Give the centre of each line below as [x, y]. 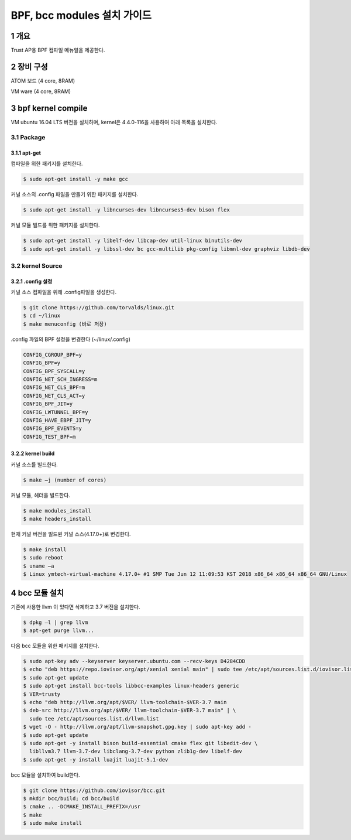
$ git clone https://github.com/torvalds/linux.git [99, 308]
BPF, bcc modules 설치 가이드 [81, 15]
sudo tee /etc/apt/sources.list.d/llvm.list [94, 718]
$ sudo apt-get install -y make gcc [76, 179]
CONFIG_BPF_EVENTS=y [52, 428]
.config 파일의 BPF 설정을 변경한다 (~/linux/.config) [71, 339]
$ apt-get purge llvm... [59, 631]
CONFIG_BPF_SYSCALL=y [54, 371]
